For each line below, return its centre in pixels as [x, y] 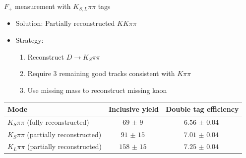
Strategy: [30, 40]
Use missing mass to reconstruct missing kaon [97, 90]
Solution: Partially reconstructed [65, 23]
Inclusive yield [133, 109]
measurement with [43, 6]
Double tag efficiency [202, 109]
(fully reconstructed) [58, 121]
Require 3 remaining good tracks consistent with [101, 73]
